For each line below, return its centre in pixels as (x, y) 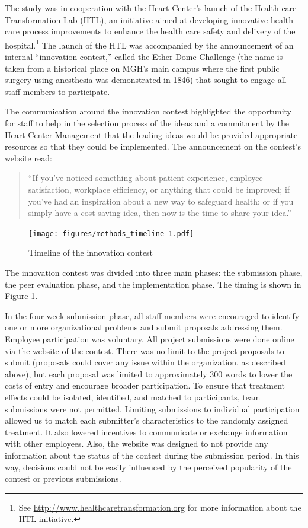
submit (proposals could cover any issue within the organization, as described (145, 362)
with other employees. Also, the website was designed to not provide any (137, 443)
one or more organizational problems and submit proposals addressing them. (144, 327)
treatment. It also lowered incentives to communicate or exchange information (146, 432)
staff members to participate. (57, 91)
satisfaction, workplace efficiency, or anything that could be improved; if (159, 189)
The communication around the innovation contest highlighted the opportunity (148, 111)
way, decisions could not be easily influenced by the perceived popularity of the (148, 467)
